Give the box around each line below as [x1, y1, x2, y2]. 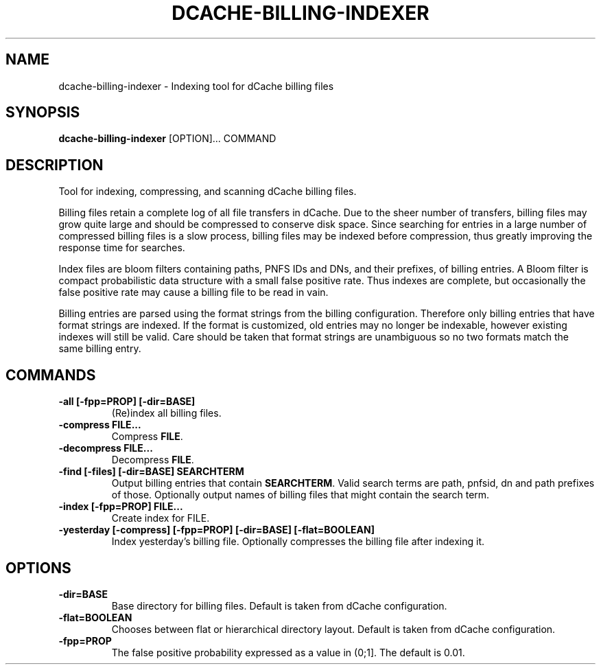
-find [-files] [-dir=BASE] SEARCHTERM [58, 465, 244, 478]
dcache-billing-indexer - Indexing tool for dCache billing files [58, 80, 334, 92]
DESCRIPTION [5, 156, 104, 174]
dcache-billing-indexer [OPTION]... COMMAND [58, 132, 276, 145]
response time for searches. [58, 242, 185, 254]
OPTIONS [5, 559, 71, 577]
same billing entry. [58, 343, 141, 355]
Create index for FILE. [111, 512, 210, 524]
